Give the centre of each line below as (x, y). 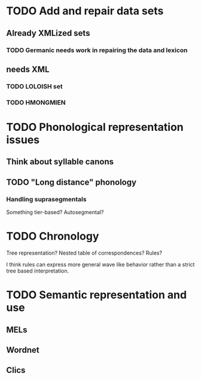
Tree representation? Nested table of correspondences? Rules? (84, 253)
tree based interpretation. (38, 271)
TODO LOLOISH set (34, 86)
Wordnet (23, 350)
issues (23, 140)
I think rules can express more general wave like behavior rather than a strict (100, 264)
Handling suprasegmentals (46, 199)
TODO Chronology (53, 236)
